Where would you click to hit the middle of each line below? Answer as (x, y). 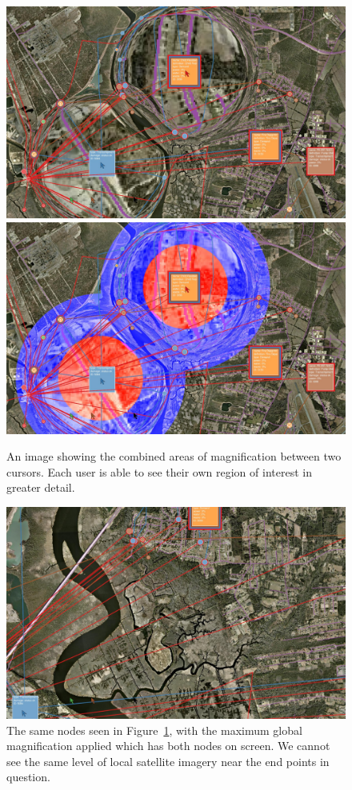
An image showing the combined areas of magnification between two (174, 456)
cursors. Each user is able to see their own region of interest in (159, 471)
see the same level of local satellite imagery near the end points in (168, 761)
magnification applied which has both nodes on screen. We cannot (168, 746)
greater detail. (41, 487)
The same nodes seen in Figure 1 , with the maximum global (154, 730)
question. (28, 777)
